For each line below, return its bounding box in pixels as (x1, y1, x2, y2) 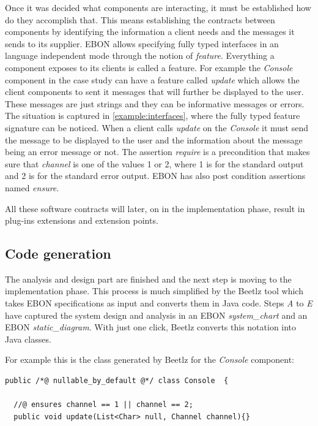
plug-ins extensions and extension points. (5, 214, 158, 227)
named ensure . (5, 181, 59, 194)
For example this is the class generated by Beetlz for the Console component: (5, 353, 294, 366)
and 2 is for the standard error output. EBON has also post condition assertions (5, 169, 306, 182)
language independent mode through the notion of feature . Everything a (5, 49, 275, 62)
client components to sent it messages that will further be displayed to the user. (5, 85, 304, 98)
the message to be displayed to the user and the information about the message (5, 133, 303, 146)
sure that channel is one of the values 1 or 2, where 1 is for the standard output (5, 157, 304, 170)
